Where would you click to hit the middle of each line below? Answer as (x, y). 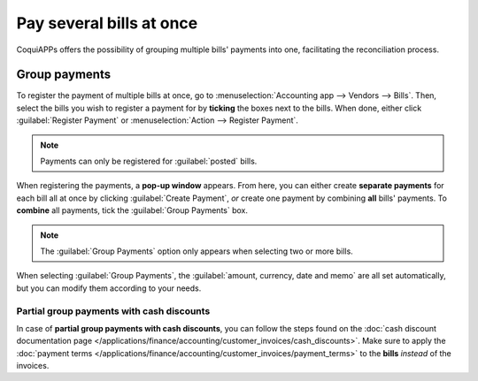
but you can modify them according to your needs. (109, 288)
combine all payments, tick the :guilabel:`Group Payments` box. (132, 210)
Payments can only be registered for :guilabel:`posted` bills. (149, 161)
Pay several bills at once (107, 23)
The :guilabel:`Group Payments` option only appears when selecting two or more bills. (197, 251)
